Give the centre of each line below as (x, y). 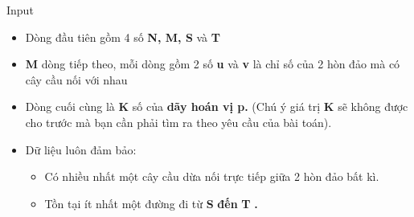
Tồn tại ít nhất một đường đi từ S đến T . (151, 203)
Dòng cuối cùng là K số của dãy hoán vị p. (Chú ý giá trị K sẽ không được (217, 106)
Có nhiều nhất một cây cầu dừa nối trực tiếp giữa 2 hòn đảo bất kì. (212, 176)
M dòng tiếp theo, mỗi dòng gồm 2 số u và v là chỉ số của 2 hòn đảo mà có (213, 64)
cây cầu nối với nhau (76, 79)
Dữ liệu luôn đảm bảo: (81, 149)
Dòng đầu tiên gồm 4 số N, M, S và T (123, 37)
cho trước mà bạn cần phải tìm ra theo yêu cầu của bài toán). (178, 122)
